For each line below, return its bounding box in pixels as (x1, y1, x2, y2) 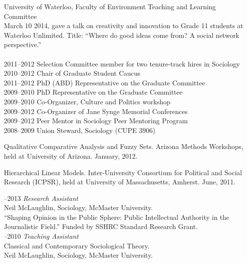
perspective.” (4, 39, 42, 49)
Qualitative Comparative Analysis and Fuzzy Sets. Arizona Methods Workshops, (4, 141, 244, 151)
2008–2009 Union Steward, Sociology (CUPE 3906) (4, 125, 155, 135)
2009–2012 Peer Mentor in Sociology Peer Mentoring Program (4, 115, 188, 126)
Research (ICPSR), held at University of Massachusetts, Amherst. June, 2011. (4, 177, 236, 187)
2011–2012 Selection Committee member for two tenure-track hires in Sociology (4, 58, 240, 68)
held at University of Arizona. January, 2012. (4, 150, 138, 161)
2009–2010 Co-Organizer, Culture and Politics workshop (4, 96, 170, 106)
